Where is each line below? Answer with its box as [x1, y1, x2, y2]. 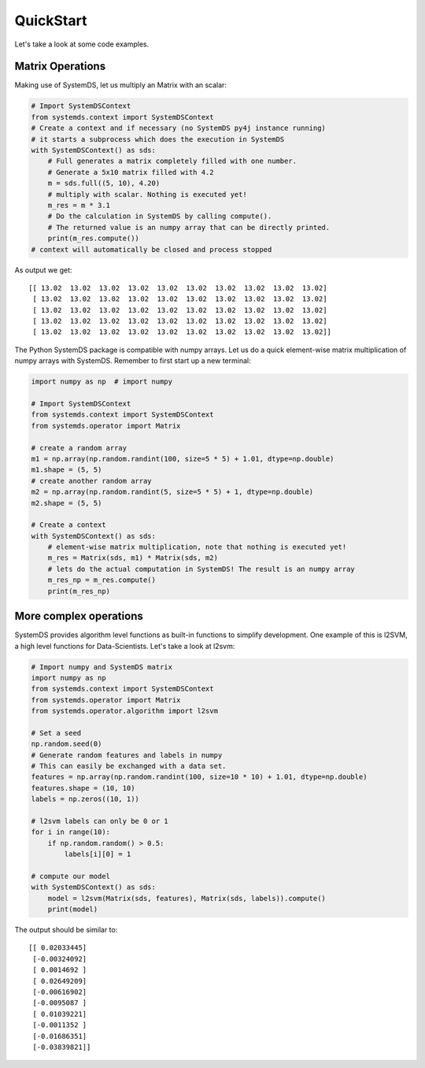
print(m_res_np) [47, 587, 110, 595]
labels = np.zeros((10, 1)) [31, 795, 139, 803]
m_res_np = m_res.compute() [47, 576, 157, 584]
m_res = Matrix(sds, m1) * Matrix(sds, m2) [47, 554, 218, 562]
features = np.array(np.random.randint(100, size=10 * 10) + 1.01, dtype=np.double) [31, 773, 368, 781]
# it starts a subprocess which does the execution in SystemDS [31, 135, 285, 143]
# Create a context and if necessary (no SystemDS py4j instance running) [31, 124, 327, 133]
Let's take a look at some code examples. [14, 39, 150, 49]
